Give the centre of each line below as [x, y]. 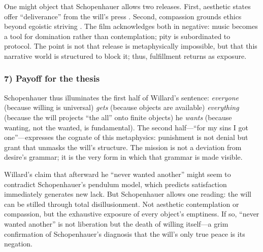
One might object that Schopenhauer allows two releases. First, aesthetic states [127, 6]
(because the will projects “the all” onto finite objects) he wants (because [118, 117]
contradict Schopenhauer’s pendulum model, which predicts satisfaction [116, 184]
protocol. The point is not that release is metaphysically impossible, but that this [131, 46]
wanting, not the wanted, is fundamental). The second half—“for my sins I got [126, 127]
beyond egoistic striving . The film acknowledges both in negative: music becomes [131, 26]
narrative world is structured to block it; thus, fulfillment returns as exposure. [125, 56]
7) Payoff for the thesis [52, 78]
